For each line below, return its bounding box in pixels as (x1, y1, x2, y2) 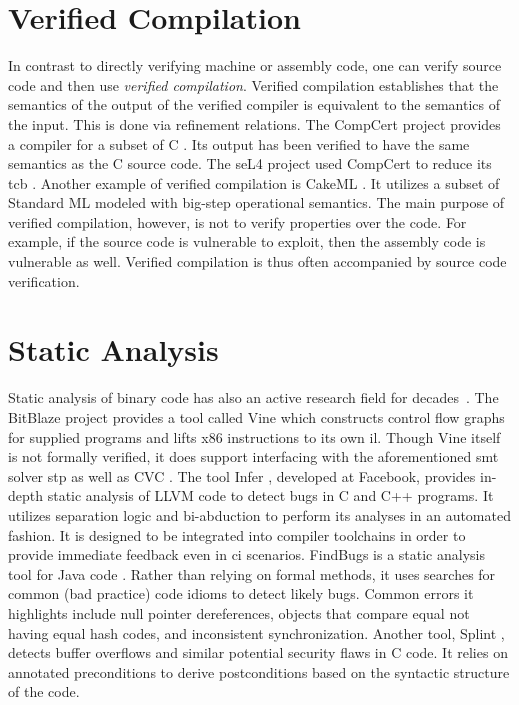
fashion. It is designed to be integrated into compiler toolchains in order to (8, 524, 466, 545)
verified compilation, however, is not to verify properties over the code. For (8, 211, 467, 232)
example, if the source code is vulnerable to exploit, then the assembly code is (8, 231, 486, 252)
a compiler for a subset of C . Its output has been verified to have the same (8, 133, 470, 154)
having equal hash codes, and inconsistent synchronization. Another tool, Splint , (8, 622, 505, 643)
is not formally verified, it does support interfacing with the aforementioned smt (8, 446, 499, 467)
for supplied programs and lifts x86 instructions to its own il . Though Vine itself (8, 426, 501, 447)
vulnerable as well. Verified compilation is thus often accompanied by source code (8, 251, 507, 272)
